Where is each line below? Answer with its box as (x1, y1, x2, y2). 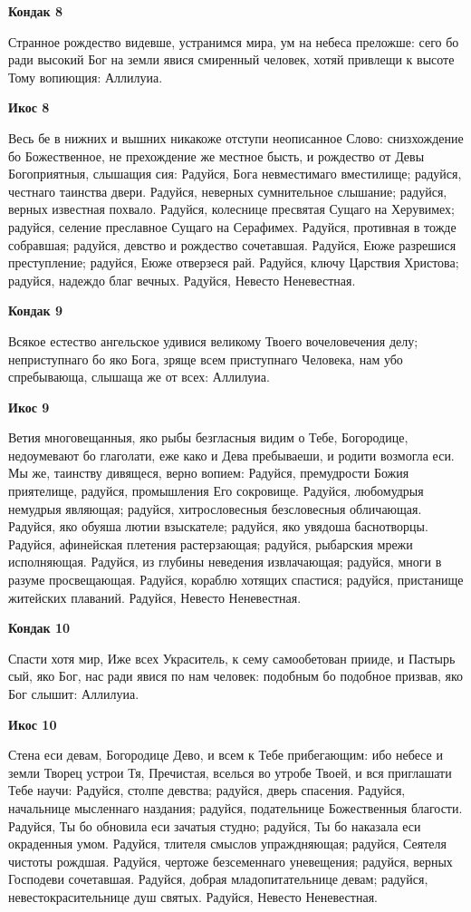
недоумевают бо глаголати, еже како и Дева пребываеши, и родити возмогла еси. (8, 445, 455, 464)
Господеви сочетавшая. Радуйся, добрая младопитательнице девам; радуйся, (8, 869, 428, 888)
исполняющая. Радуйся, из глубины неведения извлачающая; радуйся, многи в (8, 552, 442, 571)
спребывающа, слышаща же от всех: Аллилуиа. (8, 367, 270, 386)
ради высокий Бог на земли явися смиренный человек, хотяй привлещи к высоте (8, 50, 455, 69)
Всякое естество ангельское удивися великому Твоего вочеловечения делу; (8, 331, 418, 350)
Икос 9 (8, 397, 50, 416)
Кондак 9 (8, 301, 63, 320)
